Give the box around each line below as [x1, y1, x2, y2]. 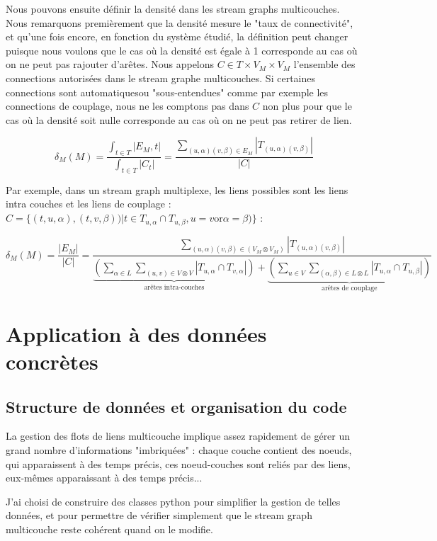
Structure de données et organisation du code [6, 395, 347, 417]
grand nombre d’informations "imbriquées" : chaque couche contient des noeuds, [6, 443, 352, 457]
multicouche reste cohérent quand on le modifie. [6, 522, 213, 537]
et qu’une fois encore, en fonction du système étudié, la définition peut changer [6, 29, 348, 44]
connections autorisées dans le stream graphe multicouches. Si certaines [6, 70, 315, 85]
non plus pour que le [262, 98, 352, 113]
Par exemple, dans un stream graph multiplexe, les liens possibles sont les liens [6, 182, 348, 197]
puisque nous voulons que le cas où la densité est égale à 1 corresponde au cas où [6, 42, 358, 57]
